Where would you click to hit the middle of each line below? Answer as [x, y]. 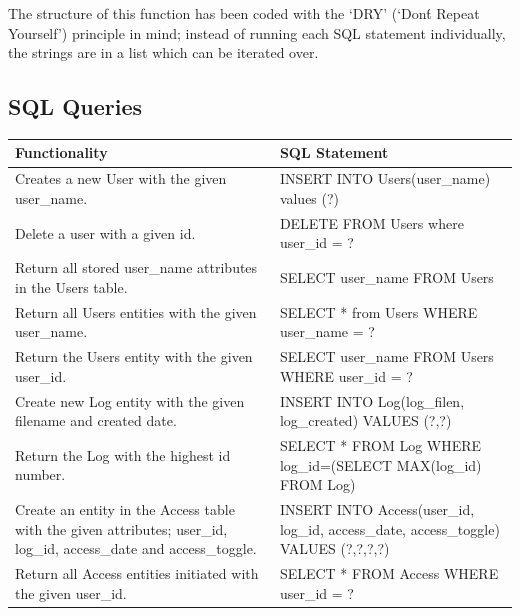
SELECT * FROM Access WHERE [389, 573]
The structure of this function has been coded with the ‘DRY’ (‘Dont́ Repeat [244, 13]
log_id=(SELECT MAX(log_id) [380, 464]
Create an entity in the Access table [125, 508]
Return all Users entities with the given [136, 311]
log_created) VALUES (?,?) [365, 420]
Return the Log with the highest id [123, 454]
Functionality [61, 152]
